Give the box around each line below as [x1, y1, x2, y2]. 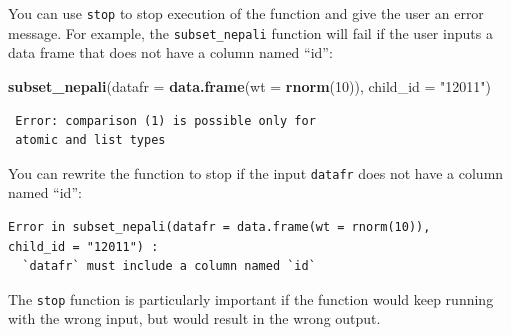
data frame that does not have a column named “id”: [8, 42, 333, 63]
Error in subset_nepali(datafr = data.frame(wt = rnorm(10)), [8, 219, 431, 234]
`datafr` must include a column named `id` [22, 259, 316, 274]
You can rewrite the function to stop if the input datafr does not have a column [8, 162, 504, 183]
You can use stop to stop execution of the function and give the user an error [8, 3, 484, 23]
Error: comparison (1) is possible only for [15, 113, 316, 128]
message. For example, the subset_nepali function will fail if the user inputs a [8, 22, 493, 43]
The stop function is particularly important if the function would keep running [8, 288, 494, 309]
